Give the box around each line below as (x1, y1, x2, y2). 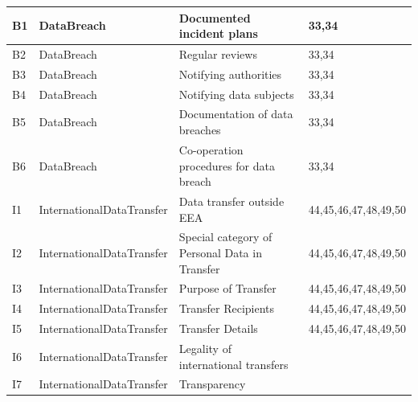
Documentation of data (178, 105, 293, 122)
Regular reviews (178, 45, 257, 62)
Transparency (178, 375, 246, 392)
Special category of (178, 228, 273, 245)
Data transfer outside (178, 192, 285, 209)
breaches (178, 121, 221, 138)
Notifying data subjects (178, 85, 294, 102)
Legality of (178, 339, 232, 356)
